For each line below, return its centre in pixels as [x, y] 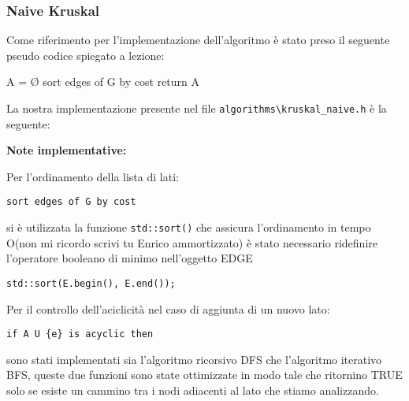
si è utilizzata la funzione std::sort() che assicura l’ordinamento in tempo [189, 227]
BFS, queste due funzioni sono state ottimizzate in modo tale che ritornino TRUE [204, 375]
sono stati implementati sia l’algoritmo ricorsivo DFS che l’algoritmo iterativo [194, 359]
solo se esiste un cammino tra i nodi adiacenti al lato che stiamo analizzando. [193, 390]
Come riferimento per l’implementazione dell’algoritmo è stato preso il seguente [198, 40]
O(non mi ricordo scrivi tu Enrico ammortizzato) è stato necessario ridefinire [192, 242]
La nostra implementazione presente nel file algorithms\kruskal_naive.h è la [197, 108]
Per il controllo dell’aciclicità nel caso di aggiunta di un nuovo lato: [168, 308]
